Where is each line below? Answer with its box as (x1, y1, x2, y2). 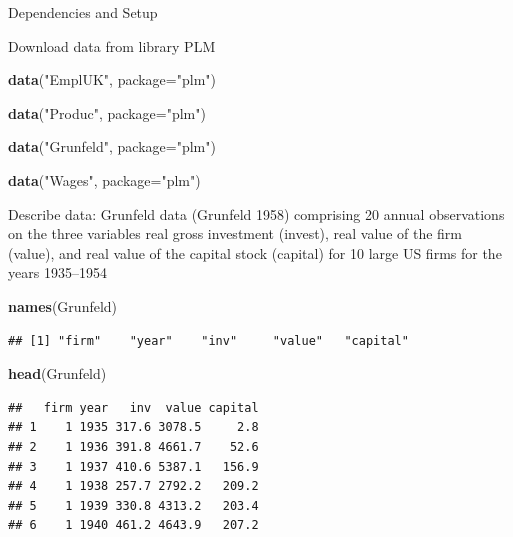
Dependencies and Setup (8, 2, 158, 22)
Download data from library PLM (8, 35, 216, 56)
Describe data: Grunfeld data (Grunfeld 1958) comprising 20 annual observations (8, 203, 505, 224)
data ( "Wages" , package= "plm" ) (8, 169, 201, 190)
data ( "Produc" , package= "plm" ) (8, 102, 206, 123)
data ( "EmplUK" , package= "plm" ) (8, 69, 216, 90)
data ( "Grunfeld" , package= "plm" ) (8, 136, 216, 157)
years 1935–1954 (8, 262, 107, 283)
